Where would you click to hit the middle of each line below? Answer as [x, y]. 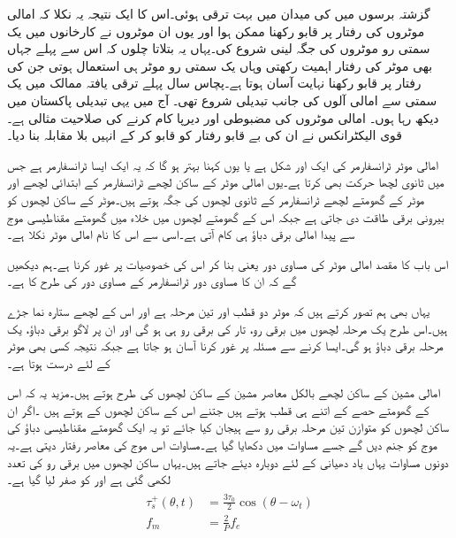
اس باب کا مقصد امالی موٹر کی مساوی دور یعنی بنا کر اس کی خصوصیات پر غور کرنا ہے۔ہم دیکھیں [228, 263]
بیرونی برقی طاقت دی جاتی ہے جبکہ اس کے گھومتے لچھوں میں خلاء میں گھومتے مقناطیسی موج [226, 216]
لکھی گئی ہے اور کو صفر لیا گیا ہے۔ [89, 479]
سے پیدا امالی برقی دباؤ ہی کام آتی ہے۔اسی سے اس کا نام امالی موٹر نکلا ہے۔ [181, 234]
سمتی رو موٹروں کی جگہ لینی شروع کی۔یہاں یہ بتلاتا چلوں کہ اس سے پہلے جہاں [219, 48]
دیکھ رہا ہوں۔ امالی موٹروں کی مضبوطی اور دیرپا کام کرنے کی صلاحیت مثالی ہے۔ [223, 117]
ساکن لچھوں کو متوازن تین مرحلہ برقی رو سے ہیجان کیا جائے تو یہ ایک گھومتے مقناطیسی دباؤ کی [228, 427]
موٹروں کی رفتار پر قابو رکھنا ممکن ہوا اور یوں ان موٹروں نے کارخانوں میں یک [216, 31]
